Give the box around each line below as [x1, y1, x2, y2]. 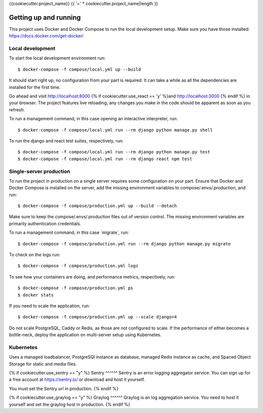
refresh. [9, 107, 25, 113]
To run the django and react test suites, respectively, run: [9, 138, 124, 144]
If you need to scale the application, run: [9, 302, 90, 309]
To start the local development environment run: [9, 55, 106, 61]
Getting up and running [9, 13, 81, 21]
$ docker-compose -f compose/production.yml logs [18, 263, 139, 269]
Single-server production [9, 168, 71, 175]
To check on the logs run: [9, 252, 60, 258]
